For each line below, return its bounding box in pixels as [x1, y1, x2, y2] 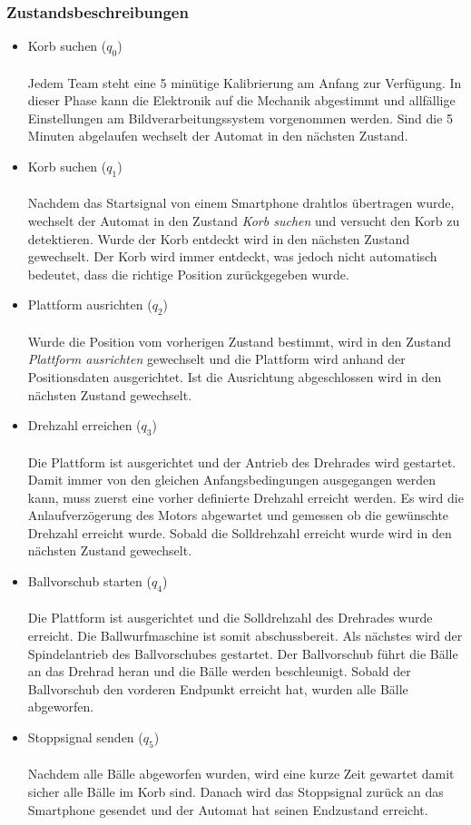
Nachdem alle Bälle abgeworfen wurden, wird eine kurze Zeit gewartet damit [27, 764, 455, 783]
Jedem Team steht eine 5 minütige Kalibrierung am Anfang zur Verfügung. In [27, 73, 462, 92]
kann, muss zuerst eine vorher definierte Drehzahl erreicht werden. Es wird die [27, 487, 464, 506]
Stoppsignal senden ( [27, 728, 143, 747]
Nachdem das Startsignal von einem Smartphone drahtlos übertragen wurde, [27, 193, 455, 212]
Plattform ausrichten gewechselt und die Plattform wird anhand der [27, 349, 406, 368]
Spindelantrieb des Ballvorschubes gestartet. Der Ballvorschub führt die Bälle [27, 643, 458, 663]
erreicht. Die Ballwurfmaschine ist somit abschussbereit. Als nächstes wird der [27, 626, 463, 645]
